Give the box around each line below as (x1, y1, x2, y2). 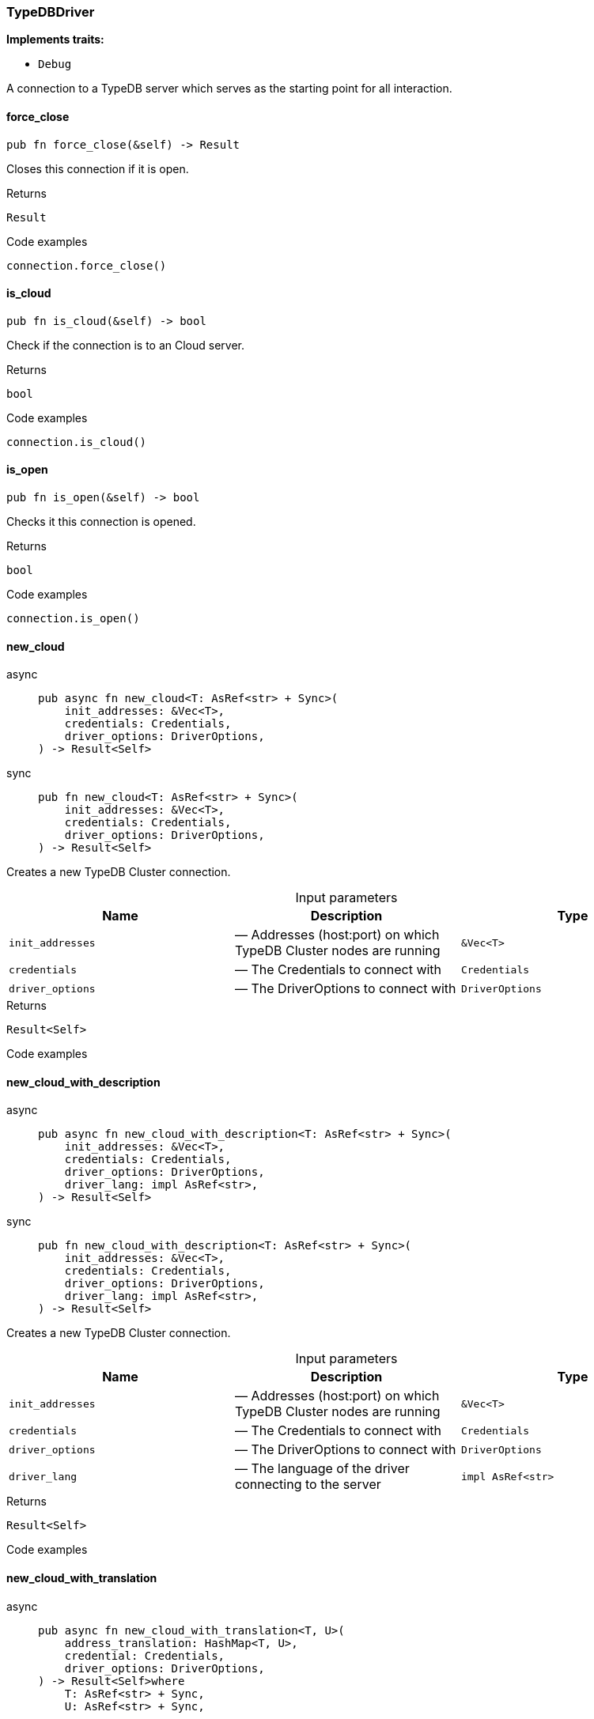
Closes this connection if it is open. (6, 161, 189, 176)
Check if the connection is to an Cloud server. (6, 338, 245, 352)
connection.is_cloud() (6, 435, 147, 448)
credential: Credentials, (64, 1649, 225, 1662)
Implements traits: (6, 32, 104, 47)
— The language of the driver (234, 1460, 410, 1477)
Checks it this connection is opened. (6, 515, 196, 529)
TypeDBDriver (6, 4, 95, 20)
